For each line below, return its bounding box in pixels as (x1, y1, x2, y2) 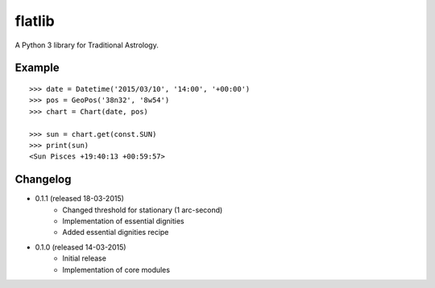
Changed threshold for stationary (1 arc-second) (62, 205, 223, 215)
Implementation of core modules (62, 265, 171, 274)
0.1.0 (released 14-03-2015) (35, 242, 126, 252)
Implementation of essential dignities (62, 216, 184, 225)
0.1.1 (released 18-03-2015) (35, 194, 125, 204)
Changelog (14, 173, 72, 187)
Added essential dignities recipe (62, 228, 169, 237)
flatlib (14, 12, 56, 30)
